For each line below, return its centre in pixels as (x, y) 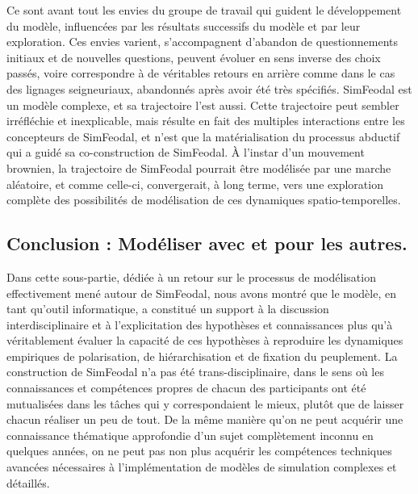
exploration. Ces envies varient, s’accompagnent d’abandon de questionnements (203, 42)
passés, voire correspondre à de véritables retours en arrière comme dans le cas (201, 73)
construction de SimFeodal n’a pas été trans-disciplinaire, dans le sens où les (195, 372)
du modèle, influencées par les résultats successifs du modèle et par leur (184, 25)
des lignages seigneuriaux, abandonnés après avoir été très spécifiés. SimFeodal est (209, 88)
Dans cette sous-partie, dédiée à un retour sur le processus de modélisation (191, 276)
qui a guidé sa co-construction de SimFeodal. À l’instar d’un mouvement (186, 152)
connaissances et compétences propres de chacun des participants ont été (186, 388)
